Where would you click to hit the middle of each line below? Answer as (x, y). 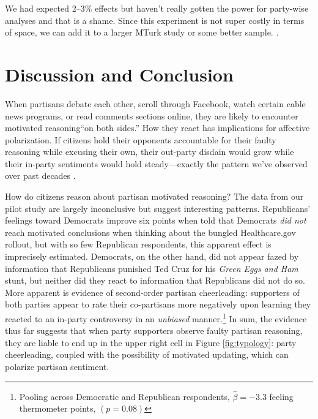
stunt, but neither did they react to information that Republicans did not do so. (155, 280)
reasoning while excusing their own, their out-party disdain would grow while (150, 152)
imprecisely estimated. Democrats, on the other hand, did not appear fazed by (152, 256)
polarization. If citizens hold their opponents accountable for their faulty (141, 139)
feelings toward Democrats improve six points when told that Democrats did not (156, 220)
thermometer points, (57, 408)
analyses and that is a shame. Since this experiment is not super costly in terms (155, 20)
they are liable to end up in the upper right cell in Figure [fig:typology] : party (151, 342)
